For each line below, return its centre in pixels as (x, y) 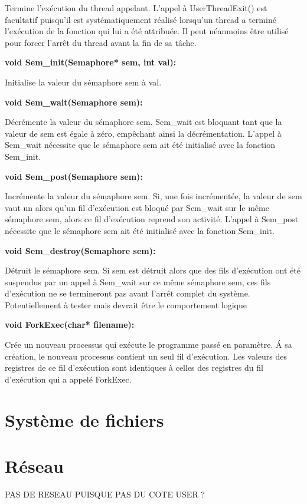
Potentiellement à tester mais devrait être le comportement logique (126, 304)
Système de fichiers (84, 419)
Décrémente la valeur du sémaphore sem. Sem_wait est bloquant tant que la (143, 122)
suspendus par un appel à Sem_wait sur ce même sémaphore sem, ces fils (138, 281)
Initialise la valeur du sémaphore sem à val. (83, 82)
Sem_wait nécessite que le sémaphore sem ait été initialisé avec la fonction (140, 145)
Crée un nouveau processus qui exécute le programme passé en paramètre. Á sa (148, 345)
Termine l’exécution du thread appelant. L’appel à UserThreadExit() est (136, 8)
